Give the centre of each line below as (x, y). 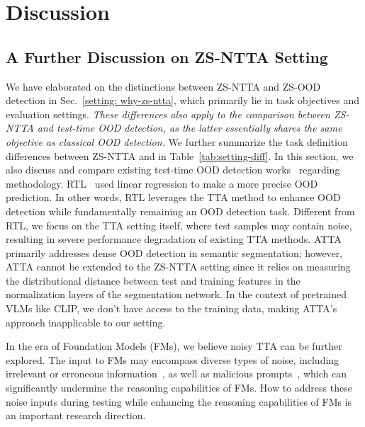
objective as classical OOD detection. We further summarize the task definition (177, 141)
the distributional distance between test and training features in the (153, 280)
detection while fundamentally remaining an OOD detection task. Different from (180, 211)
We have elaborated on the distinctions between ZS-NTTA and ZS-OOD (163, 86)
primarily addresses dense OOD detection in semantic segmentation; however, (174, 252)
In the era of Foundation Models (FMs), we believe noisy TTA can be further (174, 346)
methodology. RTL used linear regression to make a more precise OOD (162, 183)
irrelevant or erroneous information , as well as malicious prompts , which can (176, 374)
